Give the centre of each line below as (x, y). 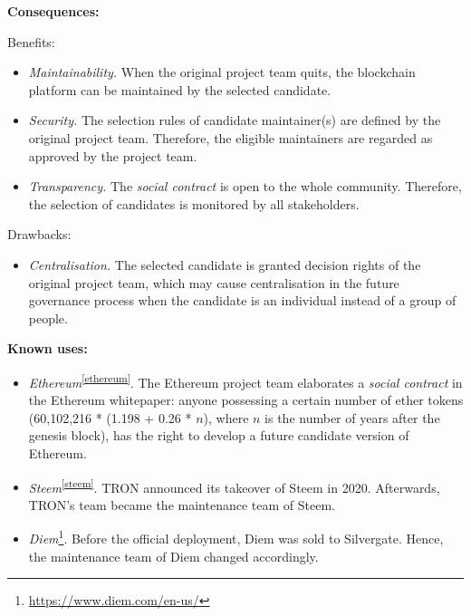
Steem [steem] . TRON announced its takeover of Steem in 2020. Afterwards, (234, 486)
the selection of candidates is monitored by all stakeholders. (194, 203)
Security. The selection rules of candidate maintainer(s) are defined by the (235, 120)
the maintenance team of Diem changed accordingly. (173, 556)
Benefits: (31, 41)
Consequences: (53, 11)
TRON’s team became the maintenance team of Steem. (182, 504)
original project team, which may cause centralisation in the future (214, 282)
